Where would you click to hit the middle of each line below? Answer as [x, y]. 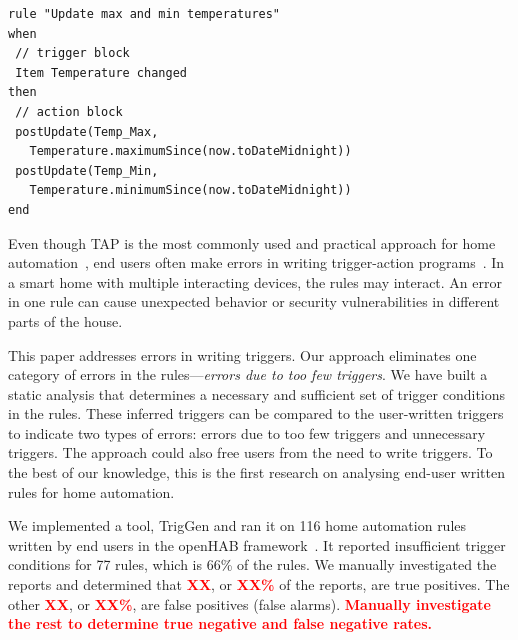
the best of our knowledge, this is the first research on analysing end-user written [256, 472]
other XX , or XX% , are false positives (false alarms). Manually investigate [249, 603]
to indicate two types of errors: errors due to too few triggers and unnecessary [247, 432]
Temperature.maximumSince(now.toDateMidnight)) [190, 151]
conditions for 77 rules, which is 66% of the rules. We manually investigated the [252, 564]
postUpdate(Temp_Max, [87, 131]
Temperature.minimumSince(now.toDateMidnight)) [190, 190]
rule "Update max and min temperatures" [144, 14]
